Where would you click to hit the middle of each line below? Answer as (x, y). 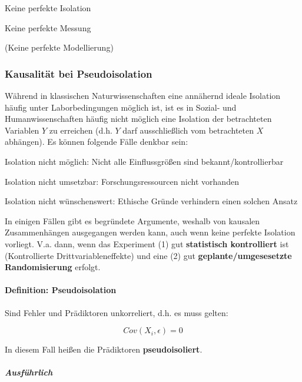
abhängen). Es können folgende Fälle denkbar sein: (97, 142)
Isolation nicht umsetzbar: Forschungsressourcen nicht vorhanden (122, 181)
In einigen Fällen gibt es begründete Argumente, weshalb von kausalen (132, 220)
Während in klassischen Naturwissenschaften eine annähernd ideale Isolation (143, 95)
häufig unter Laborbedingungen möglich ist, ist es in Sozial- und (121, 107)
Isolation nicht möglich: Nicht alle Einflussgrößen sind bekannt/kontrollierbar (144, 161)
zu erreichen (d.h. (81, 130)
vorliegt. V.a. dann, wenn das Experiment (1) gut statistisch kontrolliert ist (147, 243)
